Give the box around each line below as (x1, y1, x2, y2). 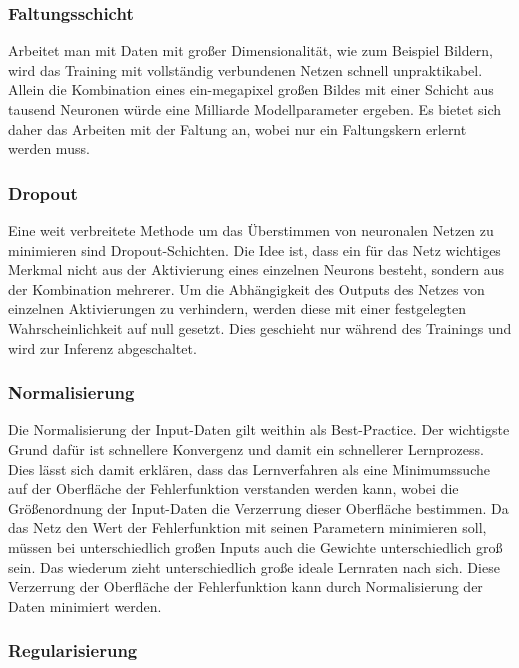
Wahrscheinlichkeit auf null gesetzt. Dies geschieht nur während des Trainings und (8, 317, 512, 338)
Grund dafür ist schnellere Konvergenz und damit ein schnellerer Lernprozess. (8, 438, 484, 459)
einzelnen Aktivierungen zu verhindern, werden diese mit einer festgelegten (8, 298, 467, 319)
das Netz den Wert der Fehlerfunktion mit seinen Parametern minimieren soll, (8, 517, 487, 538)
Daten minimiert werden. (8, 595, 162, 616)
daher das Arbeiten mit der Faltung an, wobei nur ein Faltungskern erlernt (8, 118, 467, 139)
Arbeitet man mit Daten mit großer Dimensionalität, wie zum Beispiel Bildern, (8, 40, 493, 61)
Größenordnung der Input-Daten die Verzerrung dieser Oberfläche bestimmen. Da (8, 497, 509, 518)
